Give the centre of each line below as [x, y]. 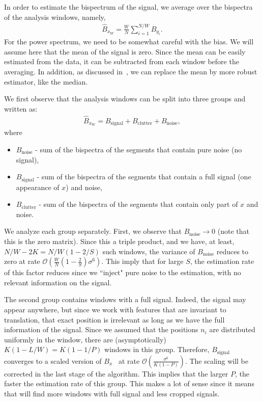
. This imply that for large [142, 261]
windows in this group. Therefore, [157, 349]
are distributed [232, 329]
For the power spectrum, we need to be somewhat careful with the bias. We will [129, 42]
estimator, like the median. [46, 81]
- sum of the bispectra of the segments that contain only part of [138, 204]
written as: [21, 108]
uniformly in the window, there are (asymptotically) [85, 339]
